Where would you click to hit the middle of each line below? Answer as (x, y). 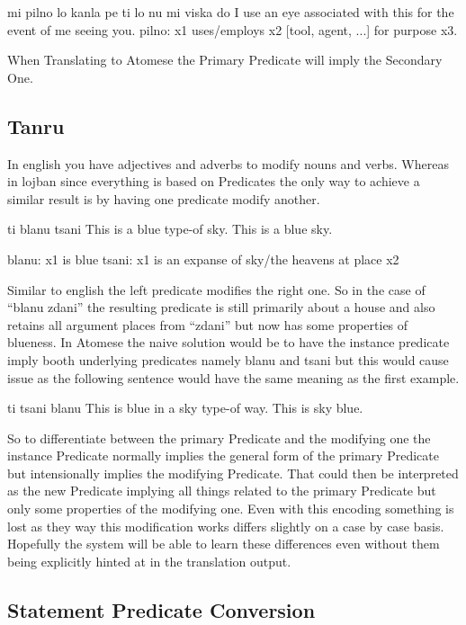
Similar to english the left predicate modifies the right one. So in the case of (216, 289)
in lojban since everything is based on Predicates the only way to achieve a (214, 181)
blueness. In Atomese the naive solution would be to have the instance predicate (229, 342)
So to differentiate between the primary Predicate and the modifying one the (219, 437)
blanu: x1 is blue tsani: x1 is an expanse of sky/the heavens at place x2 (203, 259)
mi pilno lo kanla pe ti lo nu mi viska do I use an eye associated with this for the (231, 12)
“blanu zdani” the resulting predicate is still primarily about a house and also (221, 307)
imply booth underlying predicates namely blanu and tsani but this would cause (228, 359)
